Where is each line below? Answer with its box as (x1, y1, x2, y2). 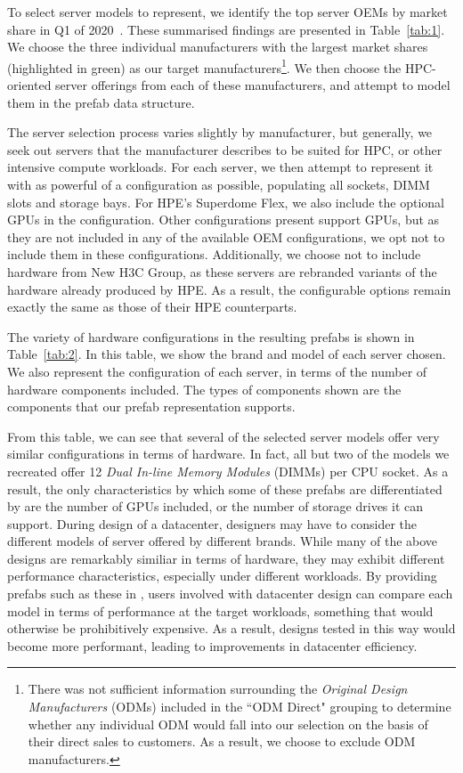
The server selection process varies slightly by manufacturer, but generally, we (7, 123, 433, 142)
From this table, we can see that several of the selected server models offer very (7, 427, 440, 445)
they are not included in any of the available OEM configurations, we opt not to (7, 227, 445, 246)
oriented (7, 76, 52, 94)
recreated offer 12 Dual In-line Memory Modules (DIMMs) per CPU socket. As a (7, 461, 449, 480)
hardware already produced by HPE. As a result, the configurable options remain (7, 280, 451, 298)
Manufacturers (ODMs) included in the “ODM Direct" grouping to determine (28, 697, 451, 716)
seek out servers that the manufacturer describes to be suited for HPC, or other (7, 140, 443, 159)
